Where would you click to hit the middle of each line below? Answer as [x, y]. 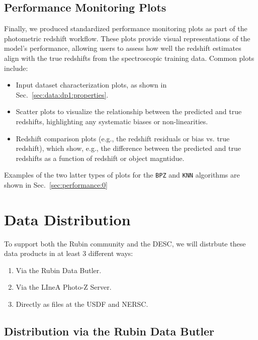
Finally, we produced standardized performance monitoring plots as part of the [126, 28]
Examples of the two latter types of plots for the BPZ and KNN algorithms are [122, 175]
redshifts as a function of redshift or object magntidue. [100, 158]
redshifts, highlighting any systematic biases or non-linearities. [112, 121]
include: [16, 68]
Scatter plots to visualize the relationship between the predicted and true [129, 111]
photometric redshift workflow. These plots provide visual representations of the [127, 38]
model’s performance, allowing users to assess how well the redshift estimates [123, 48]
